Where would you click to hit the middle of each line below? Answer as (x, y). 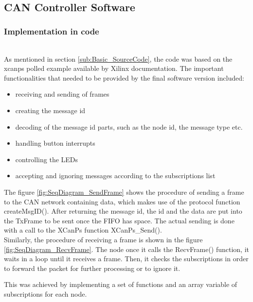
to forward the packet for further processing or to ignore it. (92, 268)
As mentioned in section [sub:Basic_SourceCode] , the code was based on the (118, 59)
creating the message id (50, 110)
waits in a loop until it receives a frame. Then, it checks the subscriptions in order (126, 259)
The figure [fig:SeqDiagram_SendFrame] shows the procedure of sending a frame (124, 192)
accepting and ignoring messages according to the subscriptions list (115, 176)
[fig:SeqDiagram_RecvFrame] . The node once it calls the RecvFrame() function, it (127, 249)
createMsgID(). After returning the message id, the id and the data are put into (123, 211)
